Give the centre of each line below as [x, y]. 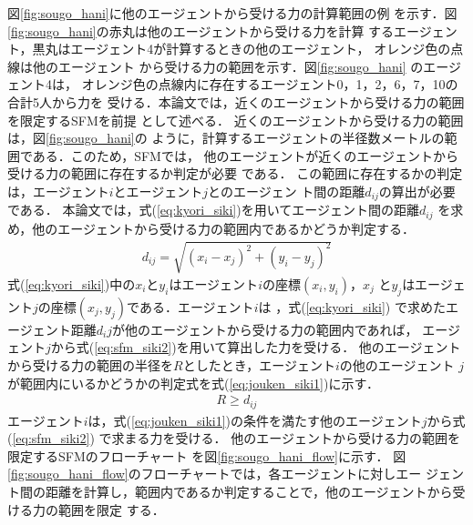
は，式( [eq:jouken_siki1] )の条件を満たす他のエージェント [255, 420]
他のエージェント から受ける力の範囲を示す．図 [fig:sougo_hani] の [228, 66]
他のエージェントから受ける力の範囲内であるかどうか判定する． [223, 228]
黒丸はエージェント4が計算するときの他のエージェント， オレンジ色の [242, 49]
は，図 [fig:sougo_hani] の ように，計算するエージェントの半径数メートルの [226, 138]
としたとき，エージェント [259, 365]
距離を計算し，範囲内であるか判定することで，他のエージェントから [249, 492]
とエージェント [158, 191]
